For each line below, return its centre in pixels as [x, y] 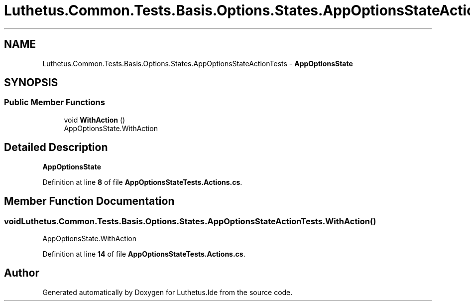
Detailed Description [56, 148]
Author [22, 273]
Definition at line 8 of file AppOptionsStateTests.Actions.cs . [142, 182]
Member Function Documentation [89, 201]
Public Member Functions [55, 102]
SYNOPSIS [31, 83]
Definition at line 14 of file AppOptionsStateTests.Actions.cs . [144, 254]
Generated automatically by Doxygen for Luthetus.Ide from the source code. [168, 292]
